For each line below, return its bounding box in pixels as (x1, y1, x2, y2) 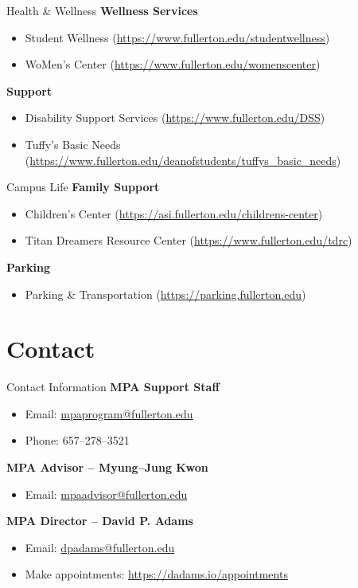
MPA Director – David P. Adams (6, 512, 193, 529)
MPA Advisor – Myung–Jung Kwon (6, 459, 208, 476)
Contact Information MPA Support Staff (6, 378, 220, 395)
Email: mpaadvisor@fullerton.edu (25, 485, 188, 502)
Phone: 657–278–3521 (25, 432, 130, 449)
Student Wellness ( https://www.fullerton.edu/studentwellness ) (25, 29, 330, 45)
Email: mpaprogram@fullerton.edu (25, 405, 193, 421)
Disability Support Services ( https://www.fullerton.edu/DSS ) (25, 109, 325, 126)
